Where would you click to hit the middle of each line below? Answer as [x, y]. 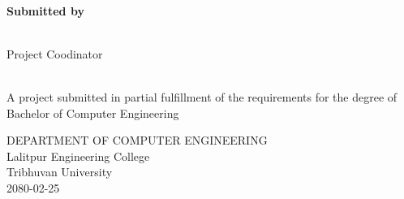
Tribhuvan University [60, 172]
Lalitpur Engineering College [78, 156]
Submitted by [45, 10]
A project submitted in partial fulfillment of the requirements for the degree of [202, 96]
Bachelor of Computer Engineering [93, 112]
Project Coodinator [55, 53]
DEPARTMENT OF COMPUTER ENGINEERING [137, 140]
